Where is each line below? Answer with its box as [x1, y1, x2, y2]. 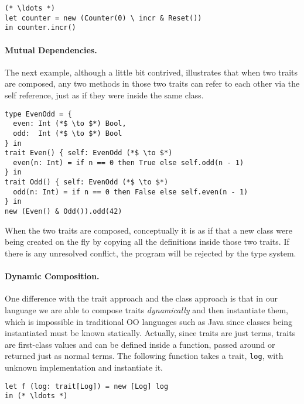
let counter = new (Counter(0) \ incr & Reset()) [5, 13, 202, 22]
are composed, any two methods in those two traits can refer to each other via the [5, 77, 300, 90]
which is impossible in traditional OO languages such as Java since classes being [5, 315, 292, 327]
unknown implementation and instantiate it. [5, 361, 163, 373]
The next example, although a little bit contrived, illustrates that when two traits [5, 66, 298, 78]
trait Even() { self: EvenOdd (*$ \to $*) [5, 149, 173, 158]
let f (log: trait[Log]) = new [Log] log [5, 382, 169, 391]
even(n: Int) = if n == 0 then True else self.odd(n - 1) [13, 158, 244, 167]
